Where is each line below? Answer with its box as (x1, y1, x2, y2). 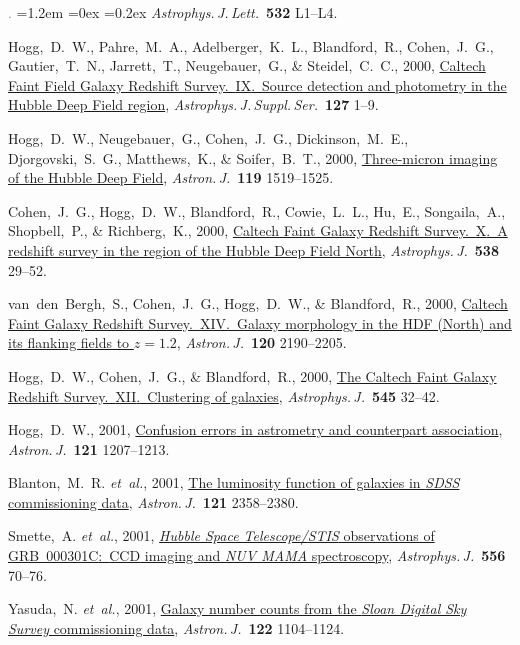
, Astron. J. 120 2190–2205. (176, 332, 347, 353)
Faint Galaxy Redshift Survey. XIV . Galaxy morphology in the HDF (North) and (8, 312, 512, 333)
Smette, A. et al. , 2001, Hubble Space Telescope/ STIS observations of (8, 525, 435, 546)
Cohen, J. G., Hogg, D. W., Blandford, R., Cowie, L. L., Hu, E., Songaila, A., (8, 200, 506, 221)
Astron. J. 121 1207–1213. (8, 438, 170, 459)
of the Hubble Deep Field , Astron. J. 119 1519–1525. (8, 167, 334, 188)
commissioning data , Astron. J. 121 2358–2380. (8, 491, 299, 512)
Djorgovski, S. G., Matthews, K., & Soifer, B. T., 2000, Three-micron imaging (8, 147, 498, 168)
